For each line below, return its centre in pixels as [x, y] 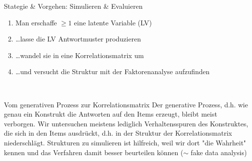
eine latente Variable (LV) [113, 22]
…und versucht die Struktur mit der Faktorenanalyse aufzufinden [113, 71]
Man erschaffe [36, 22]
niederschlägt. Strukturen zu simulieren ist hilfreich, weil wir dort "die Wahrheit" [125, 142]
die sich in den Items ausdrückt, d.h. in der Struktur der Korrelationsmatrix [118, 133]
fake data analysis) [219, 152]
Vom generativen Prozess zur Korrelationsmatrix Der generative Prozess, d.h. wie [126, 104]
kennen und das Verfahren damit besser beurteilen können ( [94, 152]
